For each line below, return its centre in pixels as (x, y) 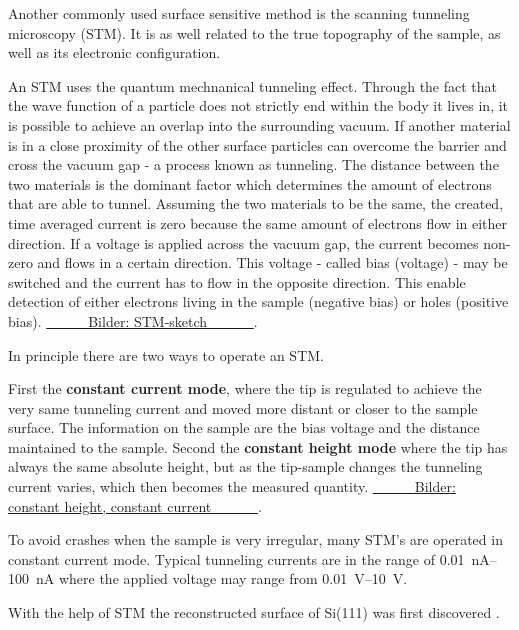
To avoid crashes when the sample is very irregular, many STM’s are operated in (255, 539)
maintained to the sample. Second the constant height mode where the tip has (258, 446)
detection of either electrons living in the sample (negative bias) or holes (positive (258, 301)
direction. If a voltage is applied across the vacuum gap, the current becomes (243, 242)
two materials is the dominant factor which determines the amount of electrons (250, 183)
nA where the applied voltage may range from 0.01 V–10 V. (221, 578)
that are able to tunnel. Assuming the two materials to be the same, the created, (256, 203)
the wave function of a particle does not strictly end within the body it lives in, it (258, 105)
